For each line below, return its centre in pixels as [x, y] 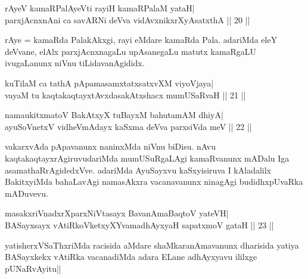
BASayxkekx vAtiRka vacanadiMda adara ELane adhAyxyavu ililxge [131, 257]
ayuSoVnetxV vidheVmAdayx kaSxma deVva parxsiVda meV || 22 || [128, 126]
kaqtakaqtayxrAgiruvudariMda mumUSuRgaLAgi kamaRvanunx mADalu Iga [147, 158]
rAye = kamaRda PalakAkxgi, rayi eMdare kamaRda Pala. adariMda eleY [141, 40]
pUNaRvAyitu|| [33, 268]
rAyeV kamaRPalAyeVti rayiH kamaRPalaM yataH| [100, 8]
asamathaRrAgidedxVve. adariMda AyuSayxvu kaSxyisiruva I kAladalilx [138, 170]
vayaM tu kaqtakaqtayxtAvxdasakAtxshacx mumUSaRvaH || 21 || [125, 94]
